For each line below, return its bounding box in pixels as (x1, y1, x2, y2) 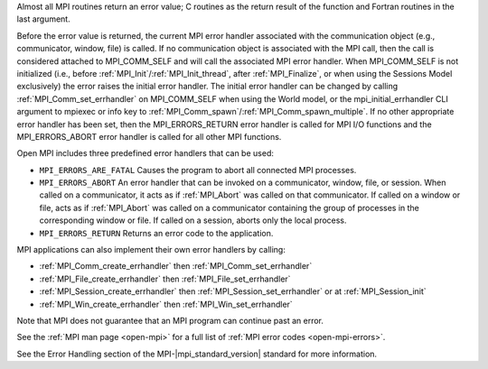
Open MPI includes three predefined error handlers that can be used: (16, 148, 275, 159)
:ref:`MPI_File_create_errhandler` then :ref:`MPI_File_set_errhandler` (39, 273, 291, 284)
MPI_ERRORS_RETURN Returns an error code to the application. (39, 227, 274, 238)
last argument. (16, 14, 71, 24)
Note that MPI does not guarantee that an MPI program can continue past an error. (16, 315, 324, 326)
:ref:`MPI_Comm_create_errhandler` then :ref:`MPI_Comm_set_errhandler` (39, 261, 313, 272)
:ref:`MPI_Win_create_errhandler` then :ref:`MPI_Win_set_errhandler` (39, 299, 293, 309)
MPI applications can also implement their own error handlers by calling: (16, 244, 286, 255)
